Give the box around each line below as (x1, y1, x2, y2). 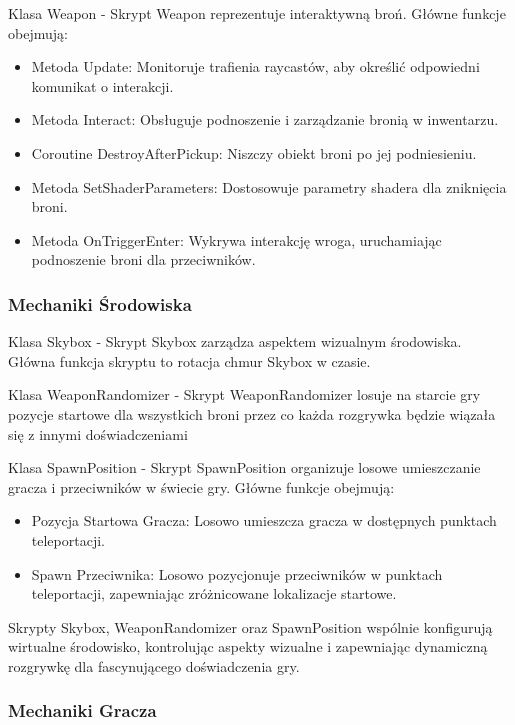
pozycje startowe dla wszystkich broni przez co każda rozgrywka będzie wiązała (8, 403, 496, 424)
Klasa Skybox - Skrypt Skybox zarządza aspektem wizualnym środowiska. (8, 331, 462, 352)
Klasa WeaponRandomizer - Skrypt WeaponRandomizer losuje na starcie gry (8, 384, 481, 405)
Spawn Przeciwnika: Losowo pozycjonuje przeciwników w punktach (31, 563, 443, 584)
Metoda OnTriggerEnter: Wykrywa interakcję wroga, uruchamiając (31, 229, 442, 250)
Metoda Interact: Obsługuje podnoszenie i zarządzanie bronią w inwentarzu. (31, 109, 499, 130)
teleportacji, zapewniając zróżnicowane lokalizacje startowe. (31, 583, 397, 604)
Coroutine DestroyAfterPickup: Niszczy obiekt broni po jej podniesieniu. (31, 142, 477, 163)
